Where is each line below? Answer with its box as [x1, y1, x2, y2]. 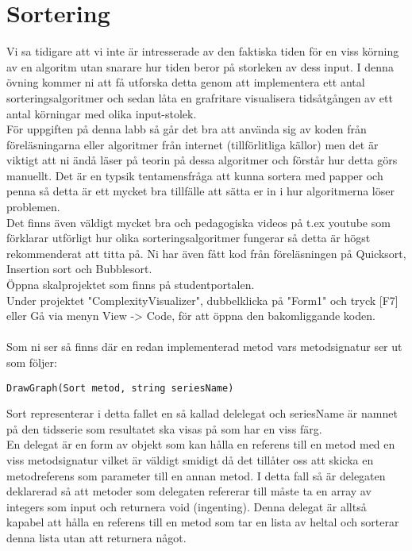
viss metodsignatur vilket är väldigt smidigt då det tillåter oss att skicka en [6, 452, 374, 468]
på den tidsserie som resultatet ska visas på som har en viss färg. [6, 420, 322, 437]
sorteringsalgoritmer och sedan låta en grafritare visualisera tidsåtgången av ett [6, 89, 393, 106]
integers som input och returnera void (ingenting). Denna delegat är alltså [6, 498, 367, 514]
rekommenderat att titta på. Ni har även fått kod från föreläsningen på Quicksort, [6, 245, 406, 261]
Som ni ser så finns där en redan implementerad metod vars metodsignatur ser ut [6, 338, 402, 355]
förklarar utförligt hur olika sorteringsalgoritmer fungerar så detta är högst [6, 229, 371, 246]
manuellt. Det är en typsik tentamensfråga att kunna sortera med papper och [6, 167, 383, 183]
